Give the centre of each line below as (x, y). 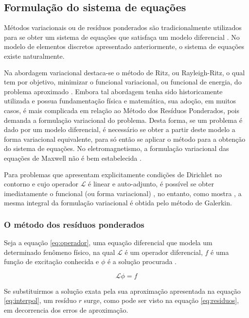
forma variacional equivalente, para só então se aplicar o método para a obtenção (125, 139)
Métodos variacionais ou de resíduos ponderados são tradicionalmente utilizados (123, 27)
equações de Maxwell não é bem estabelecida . (73, 158)
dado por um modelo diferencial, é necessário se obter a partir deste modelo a (120, 129)
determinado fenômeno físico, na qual (60, 252)
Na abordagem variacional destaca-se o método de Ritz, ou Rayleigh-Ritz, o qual (124, 72)
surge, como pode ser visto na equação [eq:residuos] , (161, 300)
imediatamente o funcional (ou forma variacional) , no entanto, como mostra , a (123, 193)
